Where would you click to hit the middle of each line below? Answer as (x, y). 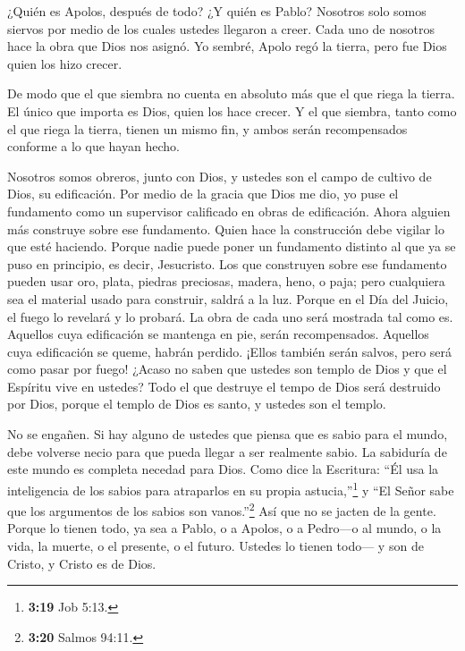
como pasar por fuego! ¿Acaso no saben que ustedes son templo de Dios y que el (227, 369)
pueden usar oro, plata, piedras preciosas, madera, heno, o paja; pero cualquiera (226, 281)
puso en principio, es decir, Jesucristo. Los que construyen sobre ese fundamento (227, 263)
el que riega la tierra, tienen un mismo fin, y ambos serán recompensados (207, 128)
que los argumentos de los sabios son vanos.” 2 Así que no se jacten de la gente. (222, 509)
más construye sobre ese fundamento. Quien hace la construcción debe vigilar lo (226, 228)
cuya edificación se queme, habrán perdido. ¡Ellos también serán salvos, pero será (230, 351)
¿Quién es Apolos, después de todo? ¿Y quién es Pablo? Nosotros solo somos (217, 11)
